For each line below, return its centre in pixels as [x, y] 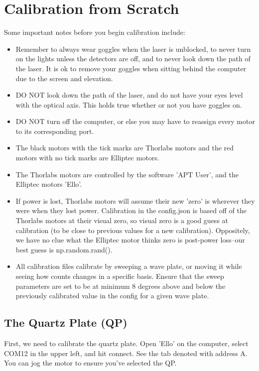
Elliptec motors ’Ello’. [49, 184]
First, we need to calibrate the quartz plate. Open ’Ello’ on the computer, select [126, 343]
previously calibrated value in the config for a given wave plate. [112, 296]
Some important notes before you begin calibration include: [95, 32]
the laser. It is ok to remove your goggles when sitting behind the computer [131, 68]
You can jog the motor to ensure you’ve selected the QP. [90, 363]
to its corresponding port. [55, 131]
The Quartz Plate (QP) [66, 322]
